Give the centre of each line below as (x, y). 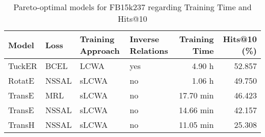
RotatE (21, 80)
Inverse (144, 39)
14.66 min (196, 110)
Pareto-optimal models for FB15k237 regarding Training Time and (132, 7)
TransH (21, 125)
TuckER (23, 66)
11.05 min (196, 125)
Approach (100, 50)
